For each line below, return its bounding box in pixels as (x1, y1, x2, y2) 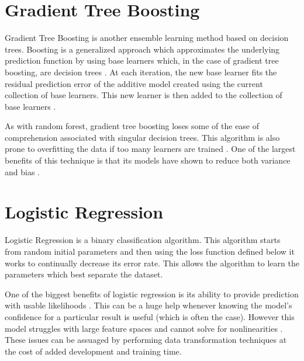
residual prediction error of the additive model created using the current (5, 77, 263, 89)
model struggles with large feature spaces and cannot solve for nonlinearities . (5, 322, 283, 334)
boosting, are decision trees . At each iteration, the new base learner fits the (5, 65, 277, 78)
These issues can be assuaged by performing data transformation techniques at (5, 334, 287, 346)
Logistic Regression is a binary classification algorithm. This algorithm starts (5, 234, 281, 246)
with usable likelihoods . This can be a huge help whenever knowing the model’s (5, 299, 292, 311)
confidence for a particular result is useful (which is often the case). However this (5, 310, 295, 322)
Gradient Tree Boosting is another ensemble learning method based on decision (5, 32, 289, 44)
